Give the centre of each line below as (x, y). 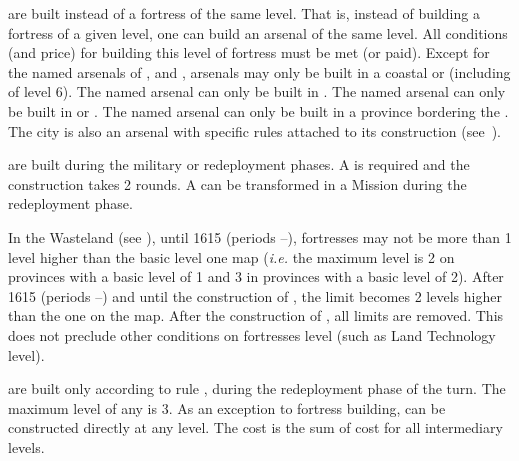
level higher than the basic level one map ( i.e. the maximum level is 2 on (231, 256)
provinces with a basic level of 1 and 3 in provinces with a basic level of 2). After (256, 276)
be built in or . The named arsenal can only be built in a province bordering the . (258, 110)
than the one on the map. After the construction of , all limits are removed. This (256, 315)
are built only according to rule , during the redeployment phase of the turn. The (257, 388)
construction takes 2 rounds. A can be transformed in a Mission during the (237, 183)
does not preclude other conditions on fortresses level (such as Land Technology (252, 334)
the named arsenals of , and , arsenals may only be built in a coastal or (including (259, 71)
